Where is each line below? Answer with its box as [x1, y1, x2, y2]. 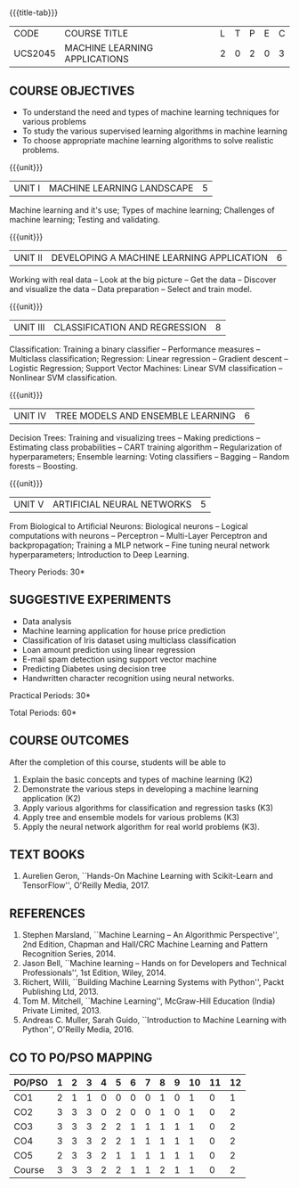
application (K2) [21, 793, 82, 803]
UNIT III [13, 321, 45, 333]
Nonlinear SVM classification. [9, 372, 117, 383]
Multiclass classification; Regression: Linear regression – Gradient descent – [9, 354, 289, 363]
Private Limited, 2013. [21, 1005, 102, 1016]
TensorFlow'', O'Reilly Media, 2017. [21, 880, 149, 891]
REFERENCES [9, 906, 86, 921]
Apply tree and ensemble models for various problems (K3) [21, 811, 240, 822]
